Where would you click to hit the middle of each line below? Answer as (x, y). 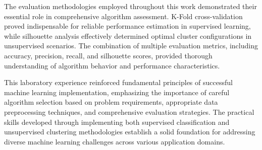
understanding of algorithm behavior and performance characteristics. (112, 65)
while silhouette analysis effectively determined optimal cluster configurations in (128, 35)
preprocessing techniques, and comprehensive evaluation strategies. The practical (129, 111)
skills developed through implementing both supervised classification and (117, 122)
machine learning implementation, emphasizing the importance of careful (117, 92)
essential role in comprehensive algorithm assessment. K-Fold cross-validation (123, 16)
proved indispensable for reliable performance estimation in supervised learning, (127, 26)
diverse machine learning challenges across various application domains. (115, 141)
